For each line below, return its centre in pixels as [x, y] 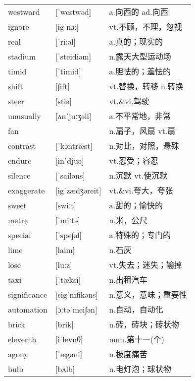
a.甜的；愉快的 [136, 205]
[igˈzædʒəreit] [78, 190]
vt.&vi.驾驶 [129, 101]
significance [28, 294]
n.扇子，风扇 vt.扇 [142, 131]
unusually [24, 116]
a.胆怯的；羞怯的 [140, 71]
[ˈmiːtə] [68, 220]
